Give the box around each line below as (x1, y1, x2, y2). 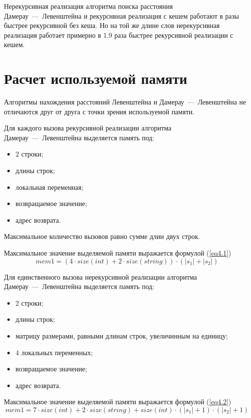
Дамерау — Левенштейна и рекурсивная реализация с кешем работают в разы (4, 10, 239, 21)
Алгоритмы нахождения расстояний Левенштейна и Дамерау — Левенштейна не (4, 97, 246, 107)
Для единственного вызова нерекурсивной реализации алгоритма (4, 271, 197, 282)
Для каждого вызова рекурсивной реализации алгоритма (4, 123, 172, 133)
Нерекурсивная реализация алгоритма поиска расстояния (4, 1, 173, 11)
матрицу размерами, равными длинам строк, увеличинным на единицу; (15, 331, 228, 340)
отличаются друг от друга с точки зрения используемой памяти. (4, 106, 195, 116)
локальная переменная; (15, 182, 84, 192)
